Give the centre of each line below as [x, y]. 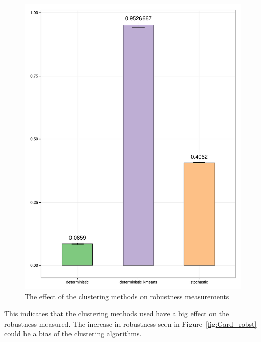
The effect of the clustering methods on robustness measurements [127, 296]
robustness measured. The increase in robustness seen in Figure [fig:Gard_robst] [130, 323]
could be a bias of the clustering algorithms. [73, 334]
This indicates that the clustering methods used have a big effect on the [117, 313]
